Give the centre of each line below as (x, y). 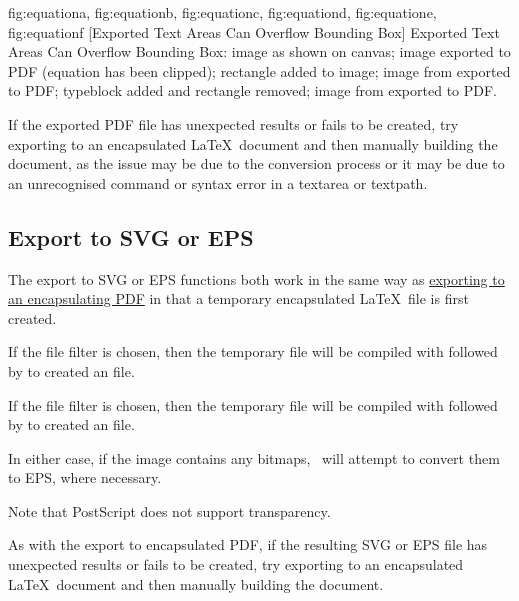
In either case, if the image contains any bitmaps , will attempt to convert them (254, 457)
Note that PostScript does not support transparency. (169, 510)
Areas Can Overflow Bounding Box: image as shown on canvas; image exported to (259, 51)
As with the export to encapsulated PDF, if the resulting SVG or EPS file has (248, 544)
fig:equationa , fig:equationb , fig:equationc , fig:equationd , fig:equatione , (222, 12)
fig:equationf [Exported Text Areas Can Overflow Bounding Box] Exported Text (254, 31)
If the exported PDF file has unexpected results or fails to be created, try (233, 123)
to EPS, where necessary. (85, 477)
